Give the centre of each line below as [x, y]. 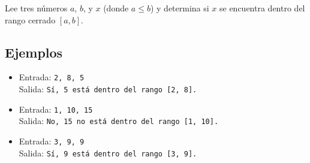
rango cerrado [30, 19]
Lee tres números [36, 8]
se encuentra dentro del [262, 8]
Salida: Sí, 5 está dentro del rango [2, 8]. [108, 89]
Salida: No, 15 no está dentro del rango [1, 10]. [119, 121]
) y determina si [180, 8]
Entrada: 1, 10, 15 [56, 109]
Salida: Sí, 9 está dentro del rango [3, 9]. [108, 153]
